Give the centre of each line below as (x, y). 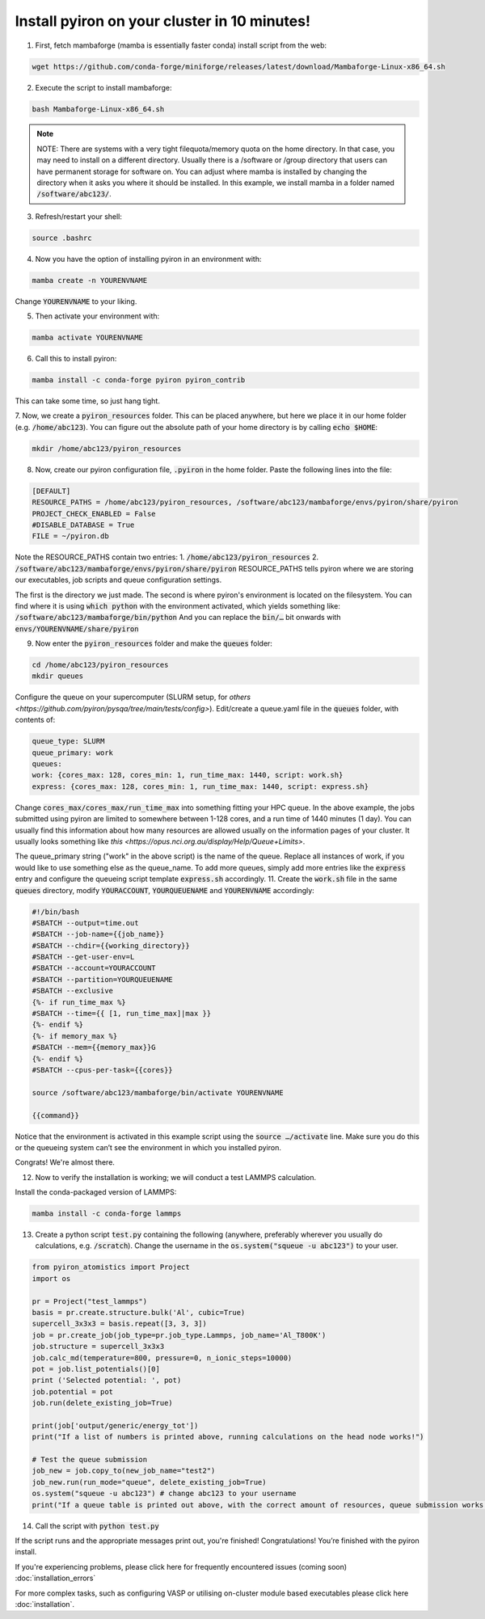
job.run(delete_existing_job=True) (102, 1403)
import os (51, 1278)
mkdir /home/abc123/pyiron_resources (107, 448)
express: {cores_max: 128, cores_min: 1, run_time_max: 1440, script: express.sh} (200, 786)
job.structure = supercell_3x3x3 (98, 1347)
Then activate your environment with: (97, 316)
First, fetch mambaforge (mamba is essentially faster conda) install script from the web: (181, 45)
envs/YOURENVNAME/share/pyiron (77, 629)
